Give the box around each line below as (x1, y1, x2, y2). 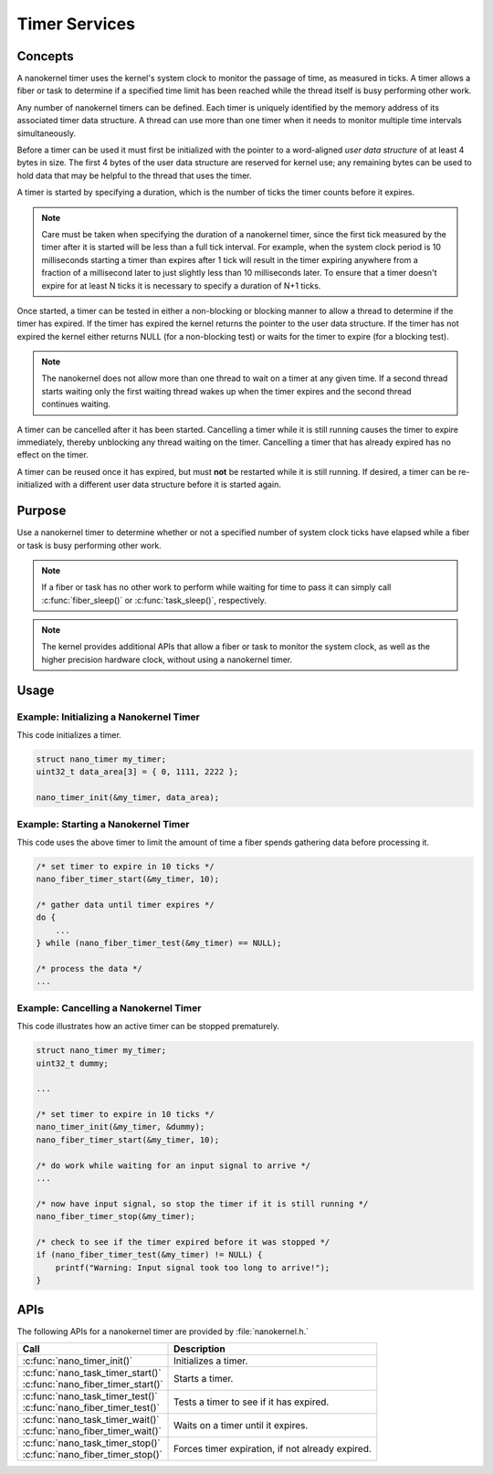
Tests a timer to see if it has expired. (173, 1395, 330, 1408)
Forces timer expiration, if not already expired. (173, 1443, 372, 1456)
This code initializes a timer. (16, 730, 122, 741)
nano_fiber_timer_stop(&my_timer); (36, 1211, 195, 1222)
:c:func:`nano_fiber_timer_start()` (22, 1378, 163, 1391)
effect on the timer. (16, 449, 89, 460)
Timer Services (16, 14, 136, 34)
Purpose (16, 503, 67, 519)
